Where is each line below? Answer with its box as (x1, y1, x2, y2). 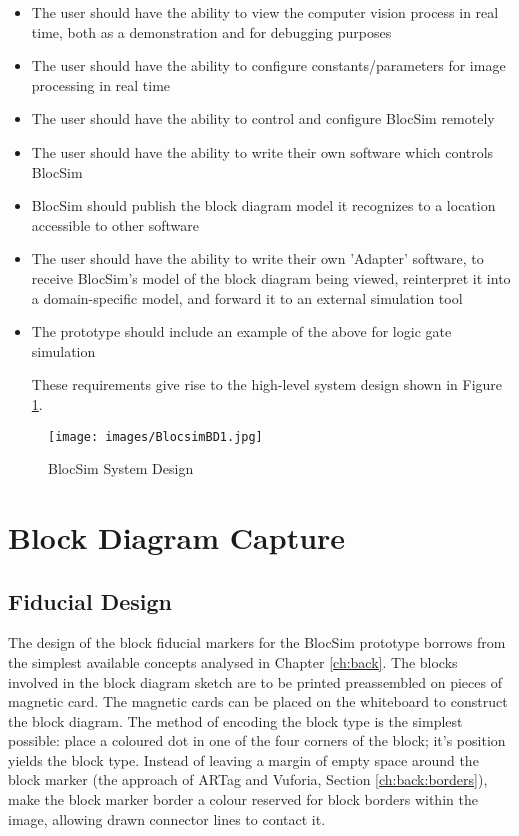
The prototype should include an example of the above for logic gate (31, 321, 452, 342)
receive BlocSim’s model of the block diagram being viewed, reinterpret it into (31, 267, 511, 288)
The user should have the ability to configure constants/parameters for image (31, 55, 506, 76)
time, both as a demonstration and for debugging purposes (31, 21, 392, 42)
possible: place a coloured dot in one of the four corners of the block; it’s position (8, 730, 506, 751)
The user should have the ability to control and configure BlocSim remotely (31, 108, 495, 129)
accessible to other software (31, 214, 199, 235)
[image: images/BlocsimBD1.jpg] (48, 429, 263, 444)
